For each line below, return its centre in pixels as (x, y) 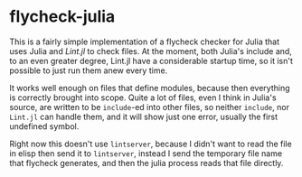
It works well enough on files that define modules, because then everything (150, 88)
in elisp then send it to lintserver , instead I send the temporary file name (146, 153)
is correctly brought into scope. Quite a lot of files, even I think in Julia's (143, 98)
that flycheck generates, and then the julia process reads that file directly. (146, 163)
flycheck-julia (62, 17)
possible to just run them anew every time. (89, 70)
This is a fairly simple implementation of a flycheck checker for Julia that (145, 42)
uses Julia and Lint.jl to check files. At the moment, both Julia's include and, (151, 51)
